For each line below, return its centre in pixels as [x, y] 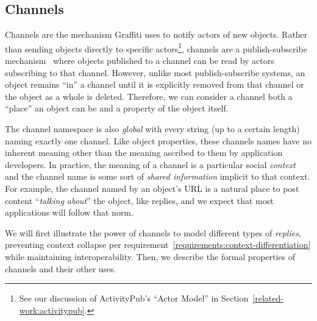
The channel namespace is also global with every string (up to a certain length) [152, 129]
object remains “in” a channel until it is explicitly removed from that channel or [155, 84]
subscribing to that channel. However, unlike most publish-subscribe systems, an [155, 72]
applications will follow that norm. [69, 212]
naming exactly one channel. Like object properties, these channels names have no [158, 140]
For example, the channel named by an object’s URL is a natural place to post [152, 188]
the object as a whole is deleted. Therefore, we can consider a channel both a [149, 96]
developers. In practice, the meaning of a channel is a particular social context [150, 164]
